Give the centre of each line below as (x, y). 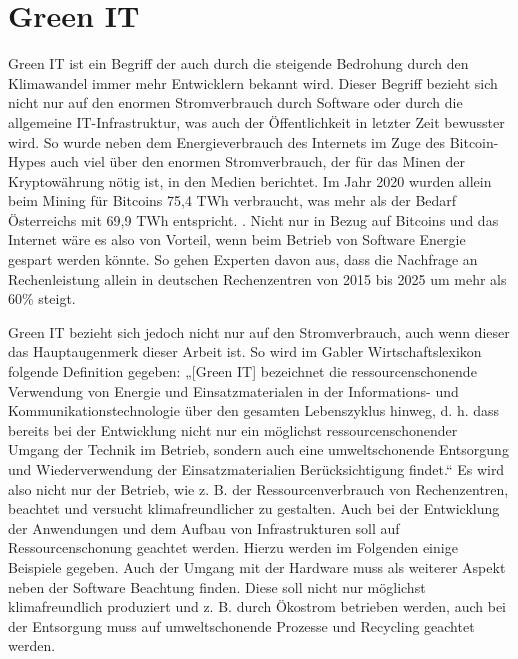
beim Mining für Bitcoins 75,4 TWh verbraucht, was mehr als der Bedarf (232, 200)
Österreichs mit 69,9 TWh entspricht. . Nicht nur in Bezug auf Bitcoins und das (253, 219)
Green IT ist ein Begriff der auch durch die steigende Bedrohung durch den (238, 63)
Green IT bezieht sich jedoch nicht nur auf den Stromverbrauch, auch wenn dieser (259, 331)
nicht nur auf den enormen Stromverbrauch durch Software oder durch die (235, 102)
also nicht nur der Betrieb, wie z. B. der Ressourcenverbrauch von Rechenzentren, (258, 488)
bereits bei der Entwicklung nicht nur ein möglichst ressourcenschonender (233, 429)
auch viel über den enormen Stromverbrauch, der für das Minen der (258, 161)
